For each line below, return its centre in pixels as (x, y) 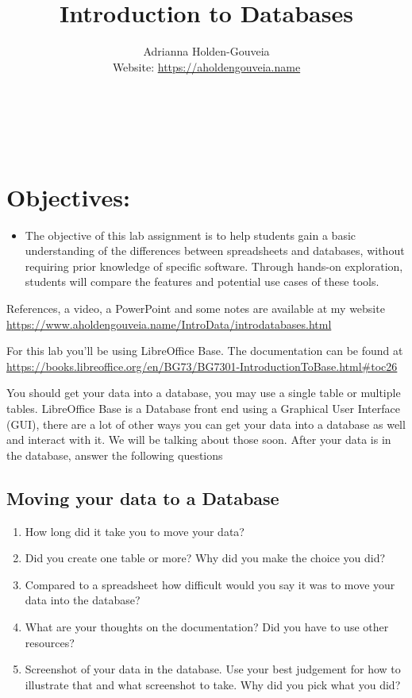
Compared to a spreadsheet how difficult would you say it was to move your (210, 584)
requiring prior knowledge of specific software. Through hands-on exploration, (214, 266)
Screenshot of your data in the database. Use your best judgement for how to (213, 669)
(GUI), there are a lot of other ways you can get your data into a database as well (206, 424)
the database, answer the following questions (115, 455)
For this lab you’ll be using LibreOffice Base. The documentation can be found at (205, 351)
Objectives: (68, 197)
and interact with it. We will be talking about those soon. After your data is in (199, 440)
